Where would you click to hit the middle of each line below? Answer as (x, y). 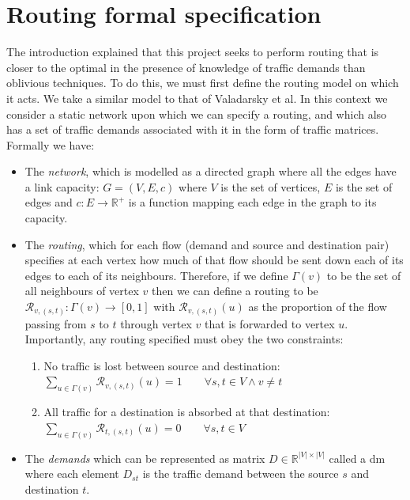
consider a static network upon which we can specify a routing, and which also (197, 114)
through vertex (156, 323)
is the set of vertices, (271, 186)
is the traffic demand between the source (241, 473)
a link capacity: (62, 186)
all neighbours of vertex (82, 291)
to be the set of (364, 275)
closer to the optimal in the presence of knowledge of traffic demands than (186, 67)
